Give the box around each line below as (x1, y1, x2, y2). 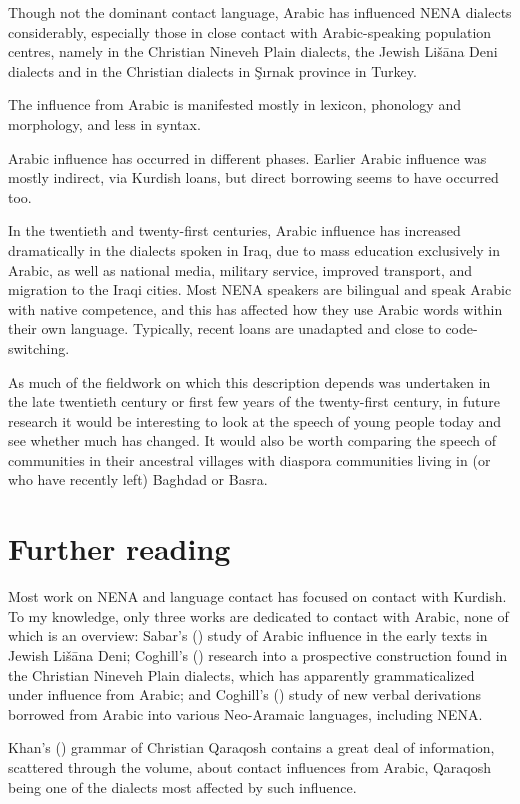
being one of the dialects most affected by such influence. (8, 776, 357, 797)
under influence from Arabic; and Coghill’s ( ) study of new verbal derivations (8, 684, 481, 705)
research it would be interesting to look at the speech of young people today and (8, 410, 502, 431)
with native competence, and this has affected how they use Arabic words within (8, 298, 503, 319)
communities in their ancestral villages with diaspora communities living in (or (8, 449, 491, 470)
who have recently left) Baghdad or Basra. (8, 469, 268, 490)
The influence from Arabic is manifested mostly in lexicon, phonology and (8, 94, 461, 115)
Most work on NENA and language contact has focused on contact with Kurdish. (8, 586, 507, 607)
